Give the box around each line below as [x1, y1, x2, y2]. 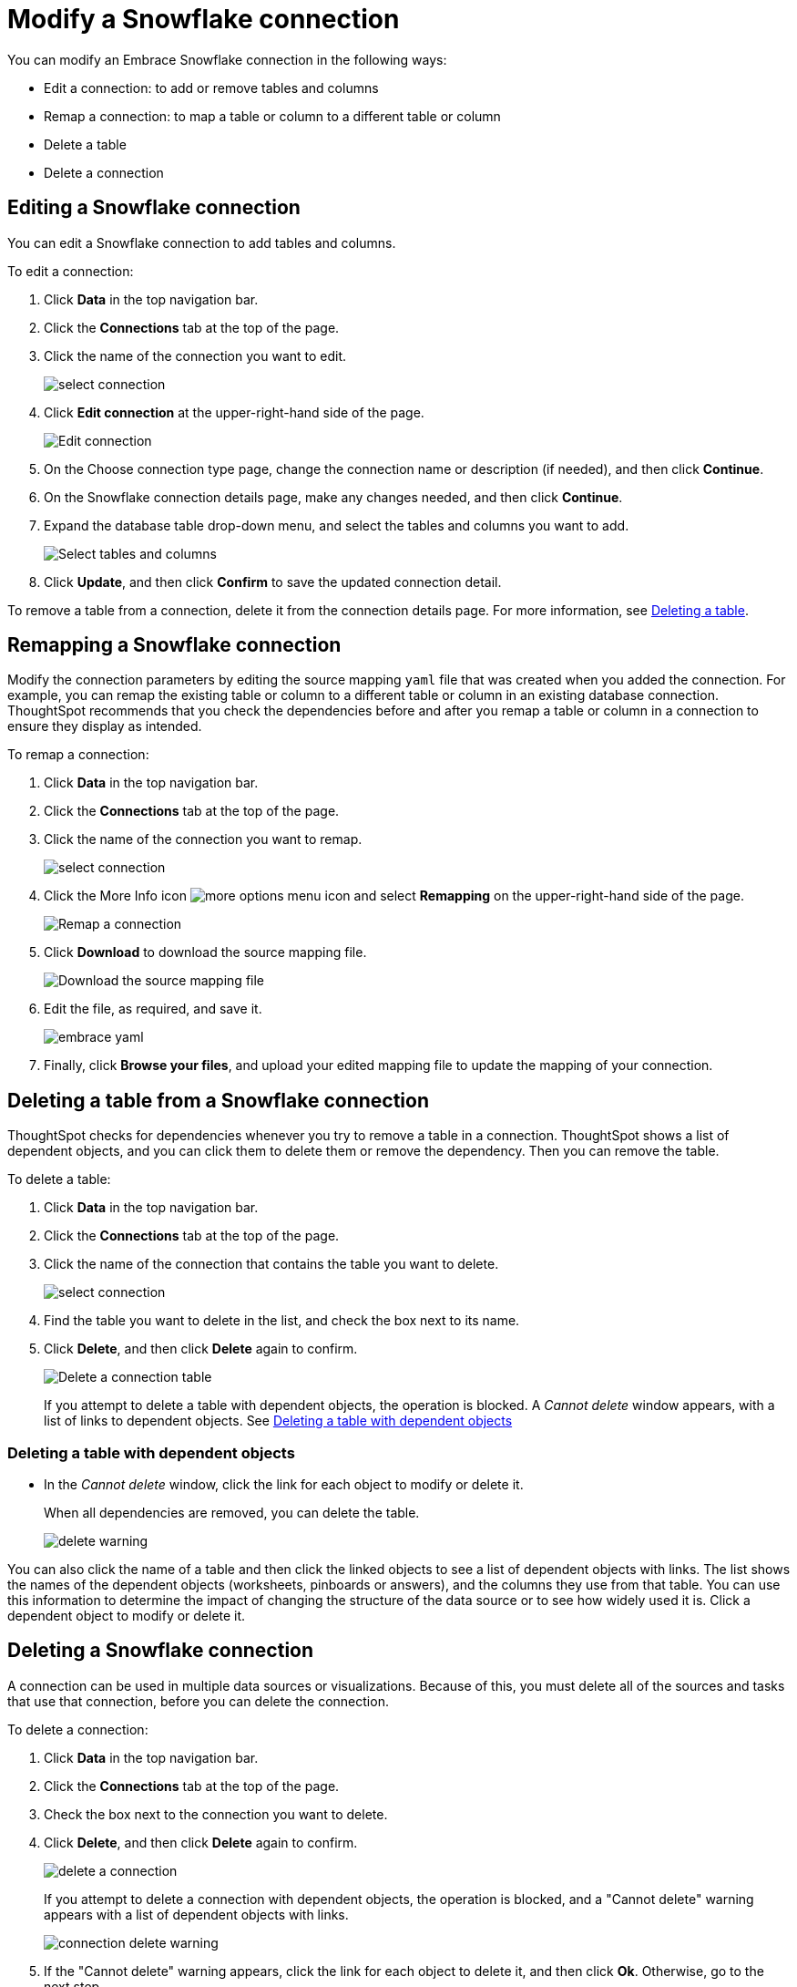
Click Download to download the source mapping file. [44, 944, 367, 961]
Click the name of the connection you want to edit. [44, 347, 347, 364]
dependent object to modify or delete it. [7, 1608, 246, 1624]
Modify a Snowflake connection [7, 4, 400, 35]
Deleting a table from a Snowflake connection [7, 1088, 429, 1112]
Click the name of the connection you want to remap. [44, 831, 363, 848]
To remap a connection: [7, 746, 149, 763]
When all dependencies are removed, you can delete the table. [44, 1505, 420, 1521]
